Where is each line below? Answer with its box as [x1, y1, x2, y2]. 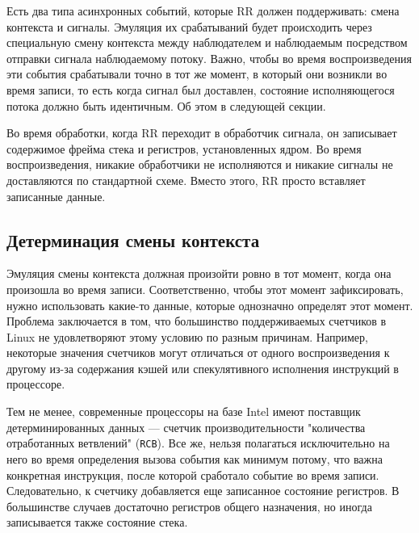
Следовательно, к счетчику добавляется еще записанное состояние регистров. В [6, 482, 400, 499]
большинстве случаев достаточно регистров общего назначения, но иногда [6, 497, 372, 514]
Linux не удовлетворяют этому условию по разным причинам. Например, [6, 328, 368, 345]
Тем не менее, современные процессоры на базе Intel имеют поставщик [6, 403, 361, 420]
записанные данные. [6, 187, 106, 204]
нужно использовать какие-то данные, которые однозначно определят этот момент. [6, 296, 413, 313]
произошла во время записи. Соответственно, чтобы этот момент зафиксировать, [6, 280, 404, 297]
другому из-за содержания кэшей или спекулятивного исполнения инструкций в [6, 359, 399, 376]
